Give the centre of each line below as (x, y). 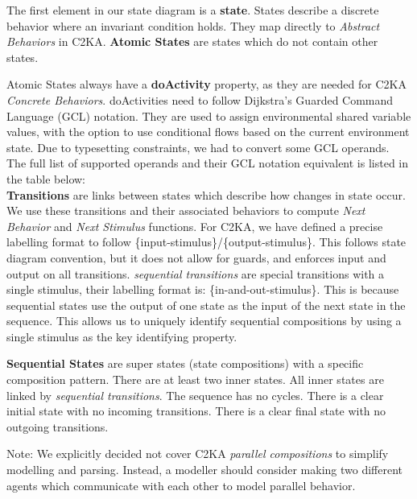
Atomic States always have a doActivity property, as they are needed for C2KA (206, 84)
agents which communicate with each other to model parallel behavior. (181, 485)
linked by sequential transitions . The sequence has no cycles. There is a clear (195, 395)
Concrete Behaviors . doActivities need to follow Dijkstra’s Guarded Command (200, 99)
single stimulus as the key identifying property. (122, 336)
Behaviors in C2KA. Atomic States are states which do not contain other (192, 41)
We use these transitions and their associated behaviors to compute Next (186, 210)
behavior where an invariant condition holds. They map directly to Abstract (193, 25)
